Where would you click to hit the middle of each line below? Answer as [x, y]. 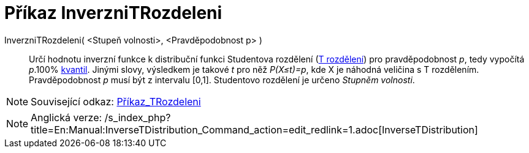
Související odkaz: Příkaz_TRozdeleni [116, 101]
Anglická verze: [67, 117]
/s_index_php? [138, 117]
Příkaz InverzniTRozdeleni [113, 13]
